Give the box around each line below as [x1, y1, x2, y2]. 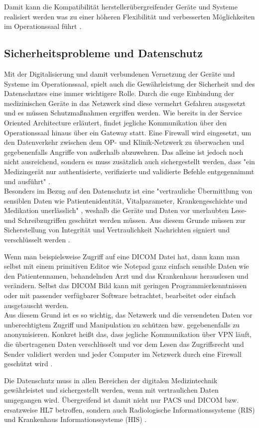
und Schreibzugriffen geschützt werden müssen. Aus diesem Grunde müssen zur [4, 214, 246, 225]
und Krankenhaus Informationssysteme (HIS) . [4, 414, 147, 425]
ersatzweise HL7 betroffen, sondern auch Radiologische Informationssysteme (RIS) [4, 404, 255, 415]
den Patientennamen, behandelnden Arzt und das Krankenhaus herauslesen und [4, 270, 249, 281]
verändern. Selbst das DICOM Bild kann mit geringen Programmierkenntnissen [4, 280, 247, 291]
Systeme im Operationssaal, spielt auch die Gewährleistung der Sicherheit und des [4, 78, 255, 89]
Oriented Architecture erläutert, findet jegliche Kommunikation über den [4, 117, 227, 127]
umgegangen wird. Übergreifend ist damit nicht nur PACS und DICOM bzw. [4, 394, 239, 405]
